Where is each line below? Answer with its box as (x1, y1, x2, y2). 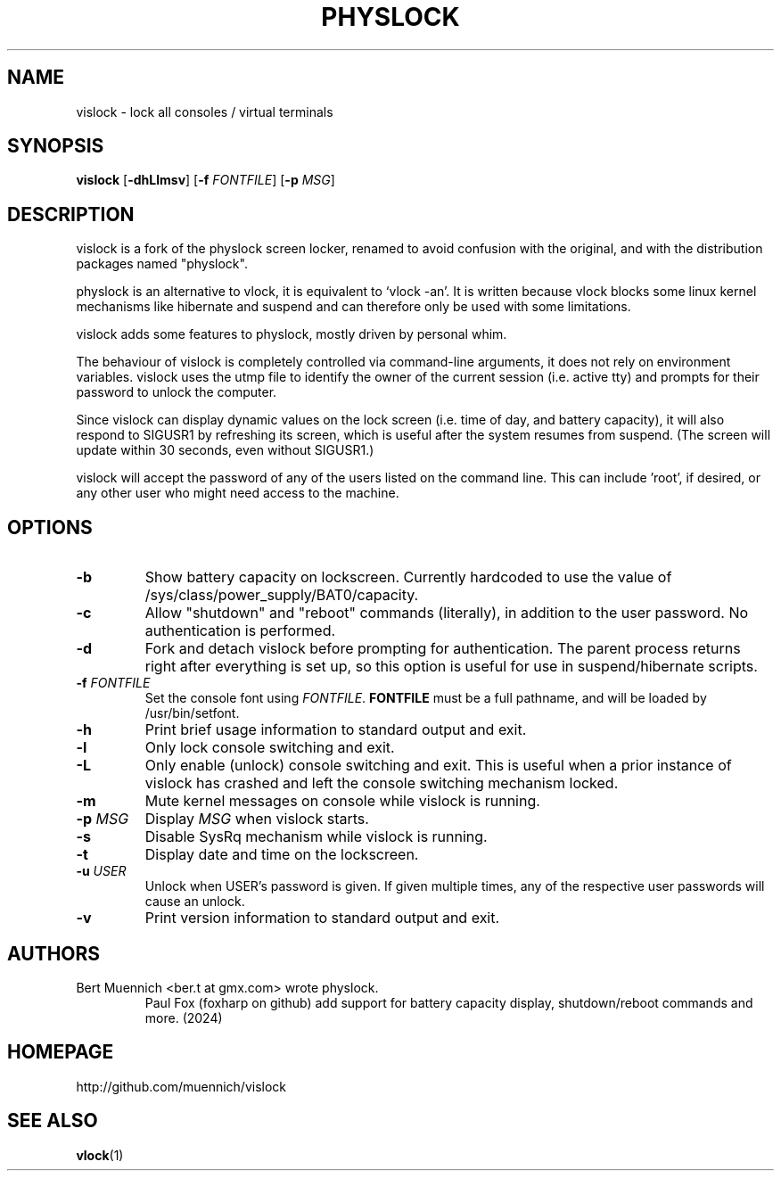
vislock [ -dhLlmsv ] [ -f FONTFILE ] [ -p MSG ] (76, 172, 335, 188)
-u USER (76, 863, 127, 879)
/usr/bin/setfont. (144, 705, 240, 721)
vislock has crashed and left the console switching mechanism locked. (144, 774, 619, 793)
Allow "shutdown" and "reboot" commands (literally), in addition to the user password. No (144, 604, 749, 622)
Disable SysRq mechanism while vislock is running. (144, 828, 488, 846)
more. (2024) (144, 1009, 223, 1026)
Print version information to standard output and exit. (144, 909, 500, 927)
